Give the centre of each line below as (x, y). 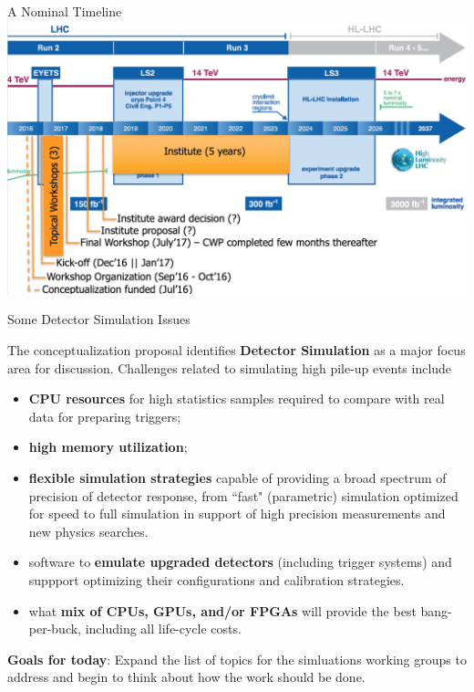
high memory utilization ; (108, 447)
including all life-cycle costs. (163, 629)
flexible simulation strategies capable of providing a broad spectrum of (237, 477)
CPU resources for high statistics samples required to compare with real (237, 398)
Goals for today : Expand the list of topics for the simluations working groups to (237, 659)
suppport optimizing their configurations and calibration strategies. (216, 579)
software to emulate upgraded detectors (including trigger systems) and (240, 562)
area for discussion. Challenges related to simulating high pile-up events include (230, 367)
